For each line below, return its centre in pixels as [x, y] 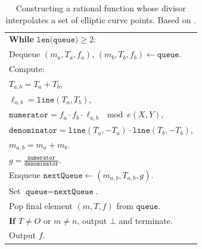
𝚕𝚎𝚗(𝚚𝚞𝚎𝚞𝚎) [58, 40]
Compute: [27, 69]
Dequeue [25, 54]
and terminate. [146, 220]
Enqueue [25, 174]
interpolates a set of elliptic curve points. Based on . [101, 19]
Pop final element [41, 205]
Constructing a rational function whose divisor [101, 8]
